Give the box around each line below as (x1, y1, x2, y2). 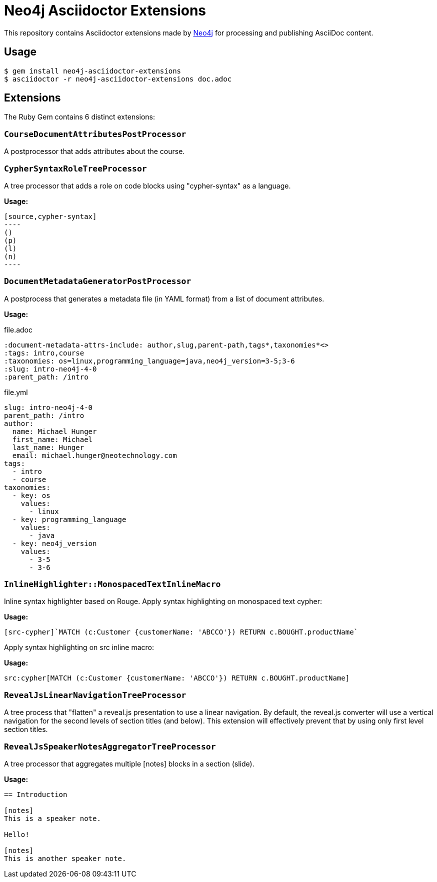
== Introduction (4, 790, 67, 798)
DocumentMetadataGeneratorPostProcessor (4, 276, 191, 286)
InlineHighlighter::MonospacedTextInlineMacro (4, 579, 221, 589)
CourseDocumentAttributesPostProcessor (4, 129, 186, 139)
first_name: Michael (12, 435, 93, 443)
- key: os (12, 491, 50, 499)
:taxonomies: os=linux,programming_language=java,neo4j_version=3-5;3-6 (4, 356, 295, 365)
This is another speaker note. (4, 854, 126, 862)
